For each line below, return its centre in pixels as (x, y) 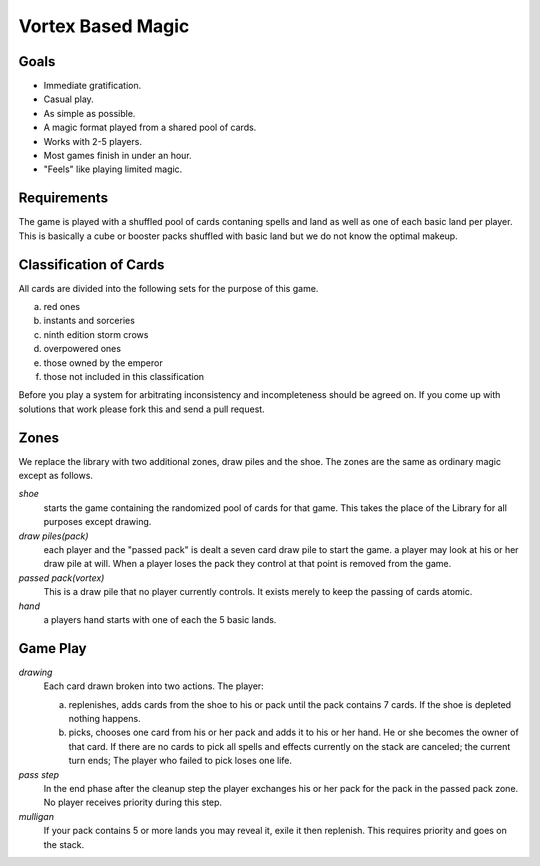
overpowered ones (82, 349)
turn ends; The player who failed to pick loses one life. (180, 761)
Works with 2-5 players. (92, 141)
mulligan (36, 816)
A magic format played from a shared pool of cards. (150, 127)
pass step (39, 774)
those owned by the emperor (103, 362)
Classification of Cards (91, 264)
